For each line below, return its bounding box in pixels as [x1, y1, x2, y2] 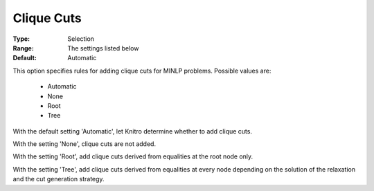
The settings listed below [67, 44, 139, 52]
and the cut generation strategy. [12, 175, 105, 183]
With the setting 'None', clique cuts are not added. [12, 140, 156, 148]
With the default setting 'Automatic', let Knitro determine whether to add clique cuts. [12, 127, 253, 135]
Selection [67, 35, 95, 43]
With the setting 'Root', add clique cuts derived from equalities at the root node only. [12, 152, 253, 161]
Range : [12, 44, 34, 52]
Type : [12, 35, 30, 43]
